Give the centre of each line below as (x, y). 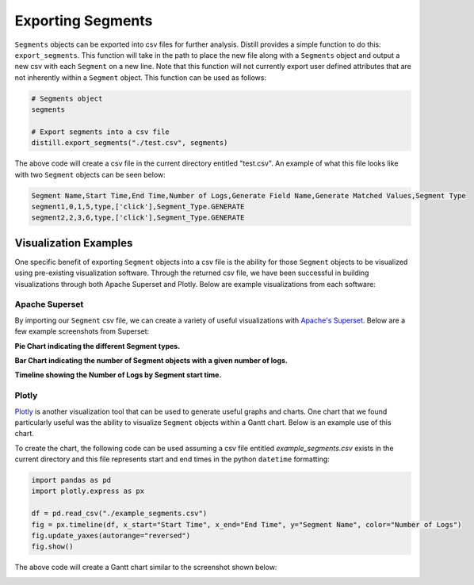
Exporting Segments (84, 21)
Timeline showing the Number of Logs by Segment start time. (118, 375)
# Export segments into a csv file (100, 132)
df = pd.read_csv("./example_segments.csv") (119, 514)
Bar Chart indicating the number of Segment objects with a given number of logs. (151, 360)
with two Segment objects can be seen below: (90, 174)
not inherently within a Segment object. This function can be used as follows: (141, 77)
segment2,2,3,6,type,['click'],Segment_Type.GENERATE (138, 218)
